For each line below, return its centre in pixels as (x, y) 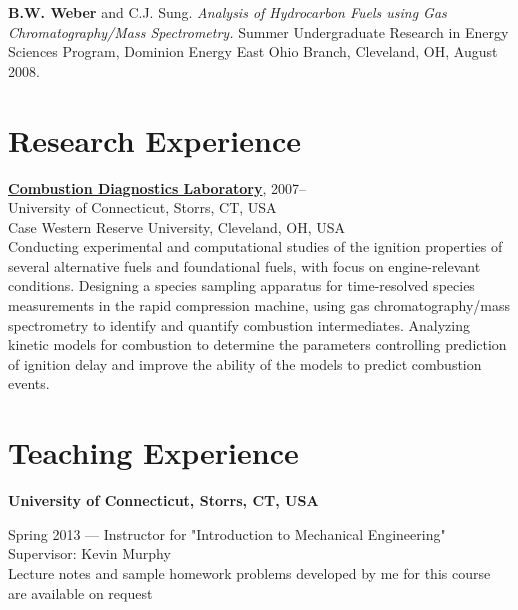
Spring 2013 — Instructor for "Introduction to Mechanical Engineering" (227, 533)
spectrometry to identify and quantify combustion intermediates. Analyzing (239, 324)
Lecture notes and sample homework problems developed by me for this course (249, 572)
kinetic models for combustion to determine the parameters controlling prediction (257, 344)
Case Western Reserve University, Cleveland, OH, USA (176, 226)
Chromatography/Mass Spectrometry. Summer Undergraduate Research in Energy (258, 31)
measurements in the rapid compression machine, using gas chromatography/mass (259, 305)
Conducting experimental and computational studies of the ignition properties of (255, 246)
